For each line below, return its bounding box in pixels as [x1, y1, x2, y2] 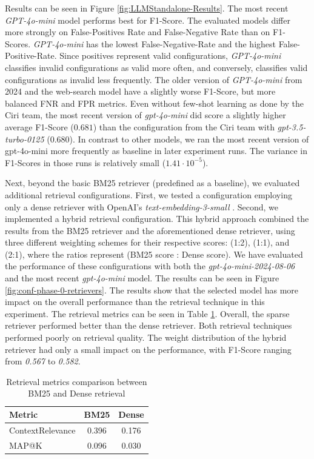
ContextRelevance [9, 423, 76, 436]
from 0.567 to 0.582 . [5, 355, 81, 367]
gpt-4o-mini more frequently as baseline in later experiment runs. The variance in [5, 144, 308, 157]
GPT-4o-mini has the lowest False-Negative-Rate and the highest [33, 37, 276, 50]
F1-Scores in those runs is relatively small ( [5, 156, 166, 169]
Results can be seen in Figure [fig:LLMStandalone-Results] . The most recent [5, 2, 289, 14]
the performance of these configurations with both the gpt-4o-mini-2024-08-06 [5, 260, 295, 272]
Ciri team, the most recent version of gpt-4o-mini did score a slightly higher [5, 109, 286, 121]
